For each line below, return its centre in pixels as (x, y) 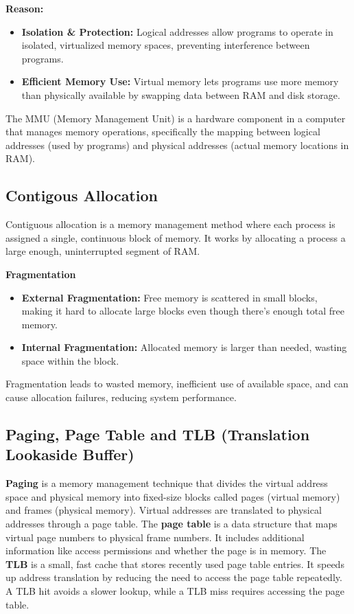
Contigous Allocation (82, 195)
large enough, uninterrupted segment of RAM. (103, 251)
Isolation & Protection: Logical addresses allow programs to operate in (177, 31)
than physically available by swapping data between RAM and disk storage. (181, 94)
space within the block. (70, 360)
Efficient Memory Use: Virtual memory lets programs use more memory (180, 81)
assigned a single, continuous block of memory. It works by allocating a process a (176, 237)
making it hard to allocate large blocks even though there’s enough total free (183, 311)
